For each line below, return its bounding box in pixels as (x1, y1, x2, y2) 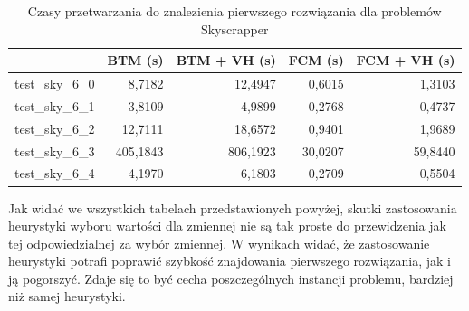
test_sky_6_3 (14, 141, 95, 160)
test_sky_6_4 (14, 164, 95, 183)
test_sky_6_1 (14, 96, 95, 115)
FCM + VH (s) (356, 51, 455, 70)
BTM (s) (107, 51, 164, 70)
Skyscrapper (201, 19, 269, 38)
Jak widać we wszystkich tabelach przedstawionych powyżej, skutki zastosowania (8, 198, 457, 217)
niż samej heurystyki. (8, 287, 126, 306)
